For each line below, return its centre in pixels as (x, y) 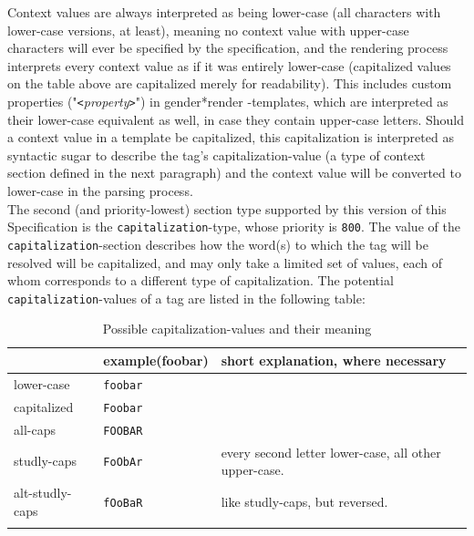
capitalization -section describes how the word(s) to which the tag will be (218, 244)
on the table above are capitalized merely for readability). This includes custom (230, 83)
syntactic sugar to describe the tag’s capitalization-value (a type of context (216, 155)
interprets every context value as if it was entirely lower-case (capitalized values (229, 65)
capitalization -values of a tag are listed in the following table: (186, 298)
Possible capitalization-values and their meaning (237, 329)
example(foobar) (156, 360)
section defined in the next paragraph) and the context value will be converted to (234, 173)
